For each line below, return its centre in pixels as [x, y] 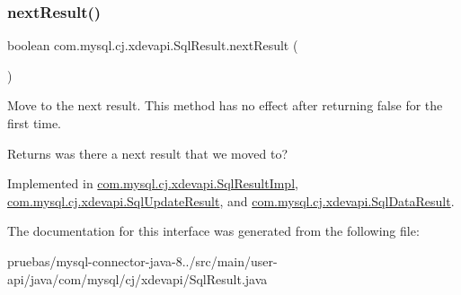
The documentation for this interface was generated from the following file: [213, 231]
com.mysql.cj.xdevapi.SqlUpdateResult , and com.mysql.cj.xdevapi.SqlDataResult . [231, 200]
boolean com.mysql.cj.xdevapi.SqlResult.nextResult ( [153, 45]
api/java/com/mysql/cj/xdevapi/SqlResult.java [137, 278]
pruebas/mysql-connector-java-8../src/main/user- [142, 260]
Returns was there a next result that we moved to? [147, 153]
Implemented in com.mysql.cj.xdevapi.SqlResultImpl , [153, 183]
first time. [35, 123]
